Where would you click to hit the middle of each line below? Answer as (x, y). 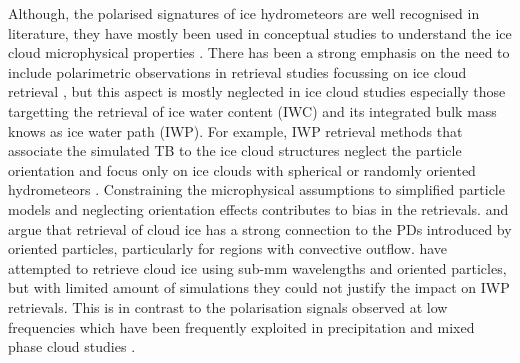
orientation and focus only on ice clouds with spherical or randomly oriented (242, 169)
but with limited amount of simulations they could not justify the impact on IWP (259, 287)
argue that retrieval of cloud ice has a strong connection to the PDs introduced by (260, 228)
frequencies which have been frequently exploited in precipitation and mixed (241, 326)
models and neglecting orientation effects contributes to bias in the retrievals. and (258, 208)
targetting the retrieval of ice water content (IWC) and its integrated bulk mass (252, 110)
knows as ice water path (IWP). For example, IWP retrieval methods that (235, 130)
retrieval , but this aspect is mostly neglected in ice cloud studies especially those (257, 91)
